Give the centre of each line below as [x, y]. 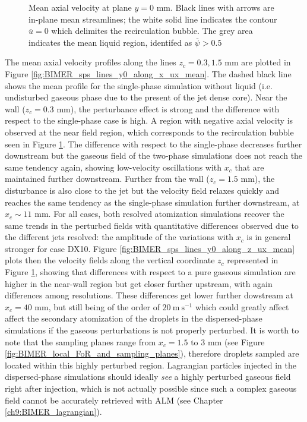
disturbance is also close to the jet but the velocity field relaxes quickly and [142, 190]
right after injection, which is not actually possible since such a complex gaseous [151, 388]
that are [249, 167]
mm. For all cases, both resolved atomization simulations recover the [159, 214]
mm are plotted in [258, 62]
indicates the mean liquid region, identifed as [110, 42]
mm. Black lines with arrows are [215, 7]
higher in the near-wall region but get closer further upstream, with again [139, 283]
